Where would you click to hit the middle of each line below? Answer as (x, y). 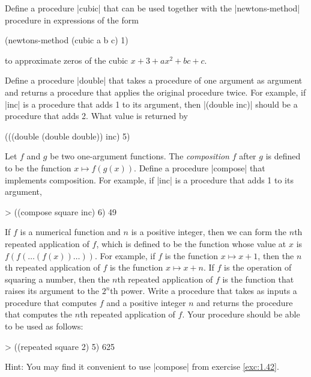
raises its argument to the (52, 291)
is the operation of (258, 267)
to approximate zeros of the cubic (67, 60)
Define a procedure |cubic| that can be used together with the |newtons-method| (152, 8)
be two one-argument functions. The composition (140, 156)
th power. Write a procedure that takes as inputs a (204, 291)
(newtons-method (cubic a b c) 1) (67, 40)
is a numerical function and (70, 232)
